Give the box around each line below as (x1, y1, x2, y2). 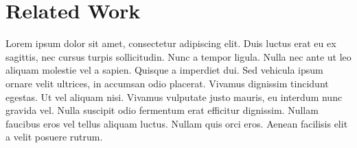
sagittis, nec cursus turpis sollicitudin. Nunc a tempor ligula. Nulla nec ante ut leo (5, 49, 352, 63)
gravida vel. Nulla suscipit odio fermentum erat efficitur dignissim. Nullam (5, 103, 319, 117)
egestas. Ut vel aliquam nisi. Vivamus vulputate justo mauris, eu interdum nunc (5, 89, 343, 104)
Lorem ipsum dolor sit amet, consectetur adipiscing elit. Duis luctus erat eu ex (5, 36, 336, 50)
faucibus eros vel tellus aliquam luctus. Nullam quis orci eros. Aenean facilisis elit (5, 116, 348, 130)
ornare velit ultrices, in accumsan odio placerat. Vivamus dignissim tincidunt (5, 76, 329, 90)
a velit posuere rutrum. (5, 130, 103, 144)
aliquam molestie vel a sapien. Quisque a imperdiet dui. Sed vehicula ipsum (5, 63, 323, 77)
